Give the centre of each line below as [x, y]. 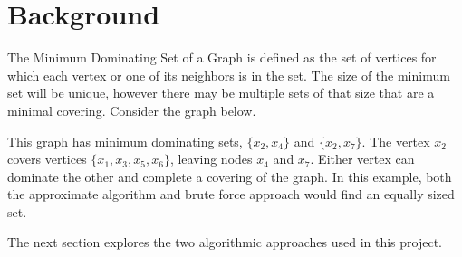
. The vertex [396, 141]
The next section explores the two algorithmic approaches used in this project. [225, 242]
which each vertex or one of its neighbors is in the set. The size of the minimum [229, 75]
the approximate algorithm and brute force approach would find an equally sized [231, 194]
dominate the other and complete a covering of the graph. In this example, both [230, 176]
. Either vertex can [362, 159]
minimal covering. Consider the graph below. [132, 110]
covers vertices [47, 159]
